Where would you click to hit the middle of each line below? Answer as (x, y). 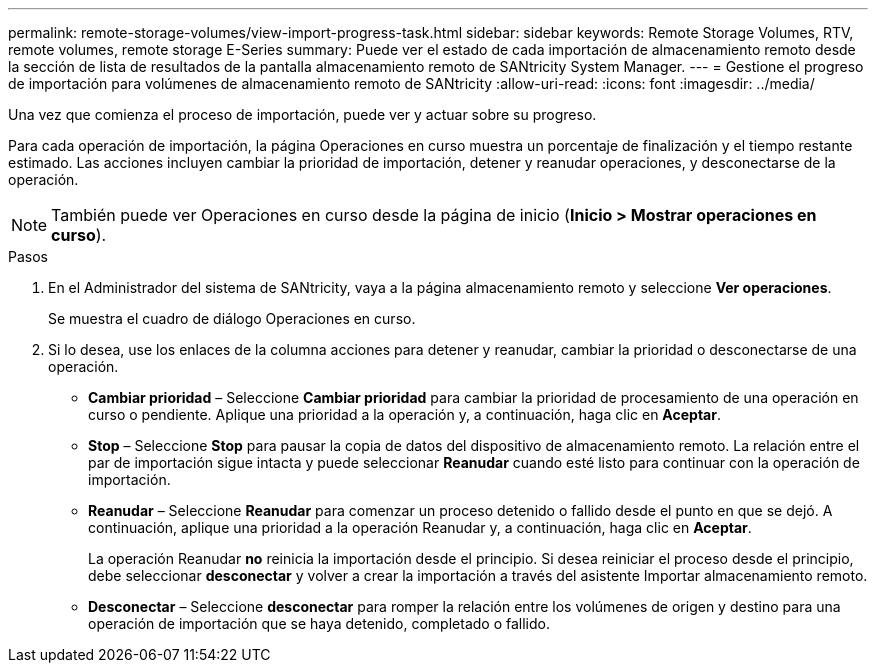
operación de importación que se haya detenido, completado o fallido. (319, 623)
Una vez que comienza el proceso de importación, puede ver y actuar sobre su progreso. (302, 114)
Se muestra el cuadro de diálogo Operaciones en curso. (232, 318)
